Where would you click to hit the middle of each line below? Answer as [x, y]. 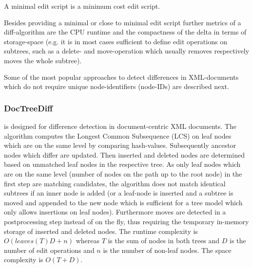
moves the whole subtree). [43, 60]
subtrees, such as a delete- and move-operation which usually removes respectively [127, 51]
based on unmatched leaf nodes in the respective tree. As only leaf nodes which [122, 164]
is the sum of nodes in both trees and [164, 241]
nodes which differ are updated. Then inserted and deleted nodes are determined [124, 154]
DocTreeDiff [28, 108]
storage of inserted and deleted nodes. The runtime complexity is [101, 231]
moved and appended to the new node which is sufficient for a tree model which [123, 202]
